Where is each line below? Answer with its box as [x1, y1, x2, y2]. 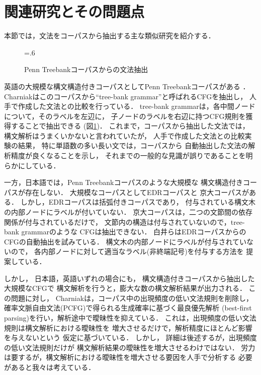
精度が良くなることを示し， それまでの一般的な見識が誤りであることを [11, 150, 246, 161]
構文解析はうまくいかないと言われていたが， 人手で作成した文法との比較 [4, 130, 245, 141]
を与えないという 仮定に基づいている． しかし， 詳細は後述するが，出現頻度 [4, 332, 257, 343]
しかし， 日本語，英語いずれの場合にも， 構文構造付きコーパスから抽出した [4, 273, 255, 283]
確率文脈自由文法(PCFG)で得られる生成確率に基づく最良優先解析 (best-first [4, 302, 252, 313]
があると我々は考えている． [4, 361, 96, 372]
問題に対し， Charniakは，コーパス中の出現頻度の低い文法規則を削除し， [11, 292, 253, 303]
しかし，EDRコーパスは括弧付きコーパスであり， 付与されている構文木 [20, 197, 256, 207]
